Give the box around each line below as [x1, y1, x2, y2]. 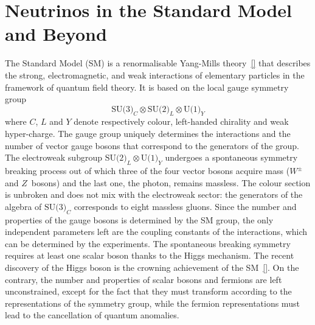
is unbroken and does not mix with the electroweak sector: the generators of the [5, 188, 303, 201]
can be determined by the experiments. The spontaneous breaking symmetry [5, 237, 291, 250]
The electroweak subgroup [5, 151, 102, 164]
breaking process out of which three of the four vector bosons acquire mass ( [5, 164, 290, 177]
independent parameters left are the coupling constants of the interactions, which [5, 225, 308, 238]
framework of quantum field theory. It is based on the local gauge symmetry [5, 80, 289, 93]
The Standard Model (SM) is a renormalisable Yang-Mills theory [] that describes [5, 57, 311, 69]
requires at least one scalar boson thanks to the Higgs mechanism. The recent [5, 249, 294, 262]
